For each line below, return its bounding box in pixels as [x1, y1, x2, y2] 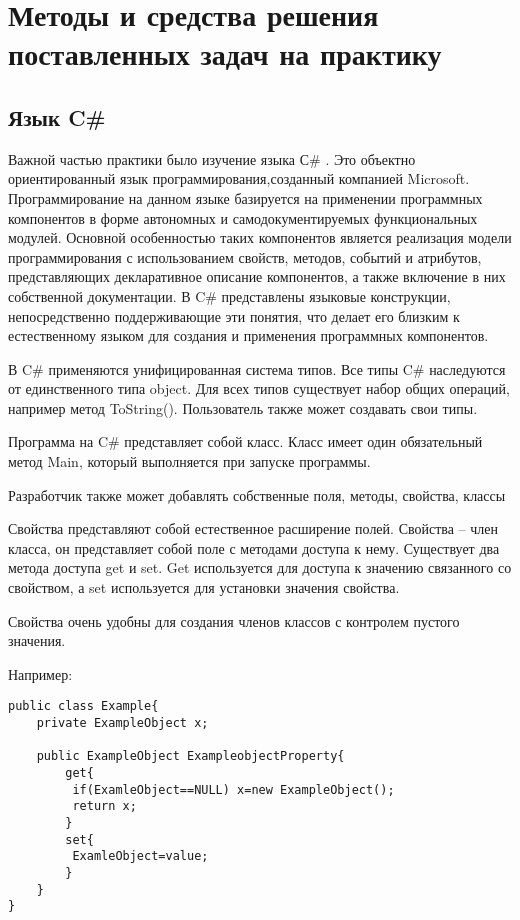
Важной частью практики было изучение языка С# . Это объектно [8, 148, 416, 169]
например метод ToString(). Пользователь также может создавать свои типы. [8, 397, 478, 418]
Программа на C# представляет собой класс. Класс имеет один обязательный [8, 431, 483, 452]
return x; [72, 799, 137, 814]
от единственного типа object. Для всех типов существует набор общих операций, [8, 378, 510, 399]
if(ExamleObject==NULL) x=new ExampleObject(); [72, 782, 395, 797]
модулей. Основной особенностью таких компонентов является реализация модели [8, 227, 512, 248]
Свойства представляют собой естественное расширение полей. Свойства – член [8, 518, 499, 539]
